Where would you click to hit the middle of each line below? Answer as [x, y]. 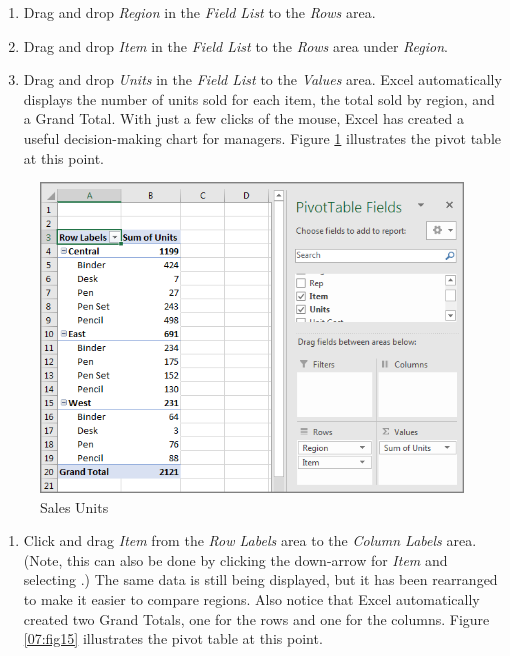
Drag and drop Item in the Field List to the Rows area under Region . [235, 45]
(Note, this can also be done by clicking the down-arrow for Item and [235, 559]
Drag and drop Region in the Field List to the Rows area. [199, 12]
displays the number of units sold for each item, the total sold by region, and [259, 98]
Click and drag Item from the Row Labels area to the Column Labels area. [250, 540]
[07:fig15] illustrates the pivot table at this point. [173, 638]
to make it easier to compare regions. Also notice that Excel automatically [251, 599]
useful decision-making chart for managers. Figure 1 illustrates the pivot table [262, 137]
